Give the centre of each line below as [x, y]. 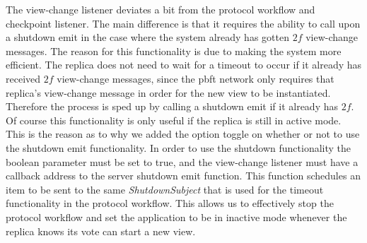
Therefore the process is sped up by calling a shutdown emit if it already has [172, 106]
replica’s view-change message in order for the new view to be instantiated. [168, 92]
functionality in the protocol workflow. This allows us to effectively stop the [170, 203]
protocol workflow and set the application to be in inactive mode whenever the [176, 217]
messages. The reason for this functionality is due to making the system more [174, 51]
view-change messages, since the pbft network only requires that [196, 78]
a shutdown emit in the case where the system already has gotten [147, 37]
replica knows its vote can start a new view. [101, 231]
